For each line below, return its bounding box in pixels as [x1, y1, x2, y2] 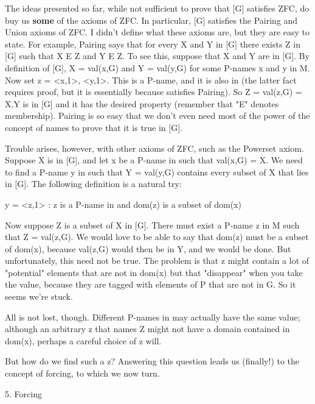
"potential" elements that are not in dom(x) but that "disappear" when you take [5, 266, 303, 278]
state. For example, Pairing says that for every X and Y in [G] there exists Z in [5, 37, 300, 50]
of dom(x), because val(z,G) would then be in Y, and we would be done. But [5, 242, 291, 255]
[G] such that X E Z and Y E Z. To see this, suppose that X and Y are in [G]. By [5, 49, 310, 62]
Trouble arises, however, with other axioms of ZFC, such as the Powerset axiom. [5, 141, 304, 154]
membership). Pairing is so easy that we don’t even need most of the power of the [5, 109, 310, 122]
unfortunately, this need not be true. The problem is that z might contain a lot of [5, 254, 310, 267]
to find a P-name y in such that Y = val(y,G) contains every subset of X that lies [5, 165, 309, 178]
